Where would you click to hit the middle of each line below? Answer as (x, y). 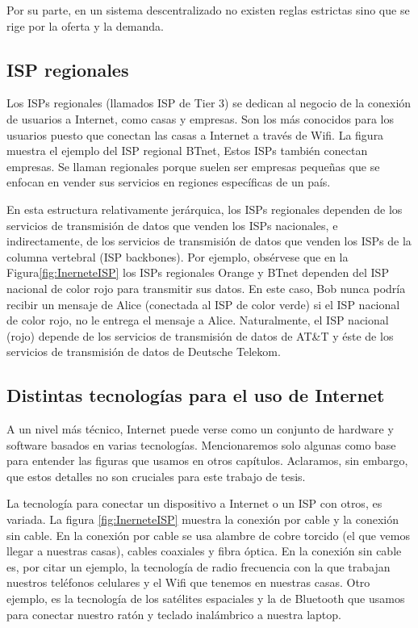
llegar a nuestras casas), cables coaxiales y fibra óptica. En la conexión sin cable (204, 551)
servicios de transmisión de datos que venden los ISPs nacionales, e (172, 225)
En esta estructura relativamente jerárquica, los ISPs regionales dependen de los (205, 209)
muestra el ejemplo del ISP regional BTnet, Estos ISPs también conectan (187, 151)
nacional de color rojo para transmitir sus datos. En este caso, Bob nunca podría (206, 288)
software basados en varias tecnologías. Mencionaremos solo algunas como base (201, 444)
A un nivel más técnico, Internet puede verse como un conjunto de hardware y (200, 429)
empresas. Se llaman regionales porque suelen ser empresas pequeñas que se (193, 166)
